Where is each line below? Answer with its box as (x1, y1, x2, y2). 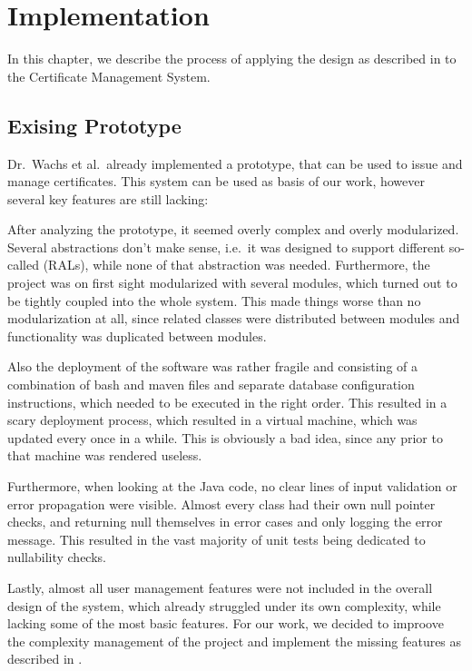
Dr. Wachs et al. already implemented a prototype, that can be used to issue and (7, 153, 463, 173)
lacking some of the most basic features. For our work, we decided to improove (7, 614, 444, 633)
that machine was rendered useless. (7, 446, 202, 465)
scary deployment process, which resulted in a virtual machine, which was (7, 410, 418, 429)
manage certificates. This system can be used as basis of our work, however (7, 172, 425, 191)
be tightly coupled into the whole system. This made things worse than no (7, 291, 421, 310)
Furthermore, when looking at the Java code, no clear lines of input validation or (7, 477, 457, 496)
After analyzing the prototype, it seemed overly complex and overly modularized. (7, 220, 459, 239)
